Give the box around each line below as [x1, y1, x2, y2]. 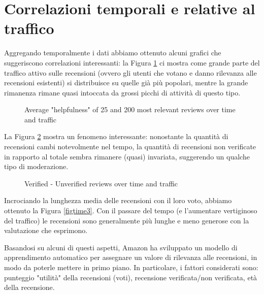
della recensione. [4, 282, 55, 292]
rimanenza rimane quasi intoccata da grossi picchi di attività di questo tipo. [4, 87, 241, 97]
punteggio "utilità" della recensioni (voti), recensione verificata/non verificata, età [4, 272, 257, 282]
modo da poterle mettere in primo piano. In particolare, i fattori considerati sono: [4, 262, 258, 272]
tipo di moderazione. [4, 161, 69, 172]
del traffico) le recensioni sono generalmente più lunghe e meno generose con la [4, 215, 249, 225]
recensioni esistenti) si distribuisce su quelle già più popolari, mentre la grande [4, 77, 248, 88]
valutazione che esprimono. [4, 225, 88, 236]
